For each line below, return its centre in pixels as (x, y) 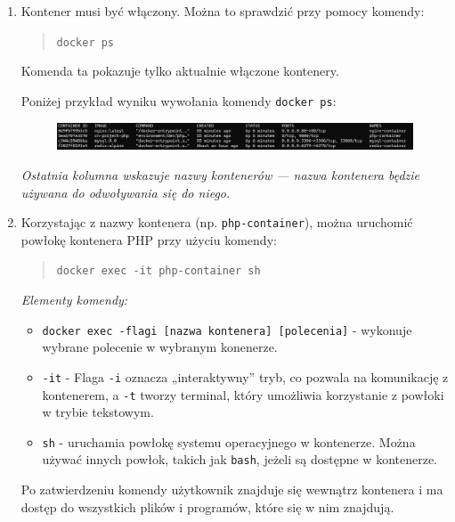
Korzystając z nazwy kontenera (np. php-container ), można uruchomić (217, 222)
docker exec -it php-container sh (158, 271)
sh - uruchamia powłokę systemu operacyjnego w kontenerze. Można (229, 441)
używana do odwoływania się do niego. (126, 192)
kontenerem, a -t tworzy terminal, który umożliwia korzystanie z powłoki (243, 394)
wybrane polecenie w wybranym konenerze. (160, 347)
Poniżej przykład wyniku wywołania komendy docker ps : (179, 100)
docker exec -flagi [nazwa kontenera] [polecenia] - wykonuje (227, 329)
